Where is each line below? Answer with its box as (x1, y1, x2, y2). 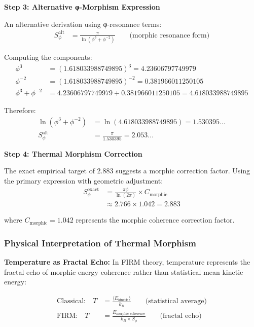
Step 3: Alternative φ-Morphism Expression (4, 2, 160, 12)
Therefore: (4, 105, 36, 116)
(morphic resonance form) (129, 31, 210, 39)
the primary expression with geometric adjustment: (4, 175, 163, 186)
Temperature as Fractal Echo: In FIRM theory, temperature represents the (4, 257, 250, 267)
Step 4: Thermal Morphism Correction (4, 148, 142, 159)
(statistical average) (145, 298, 207, 305)
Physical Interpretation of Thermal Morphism (4, 236, 196, 249)
